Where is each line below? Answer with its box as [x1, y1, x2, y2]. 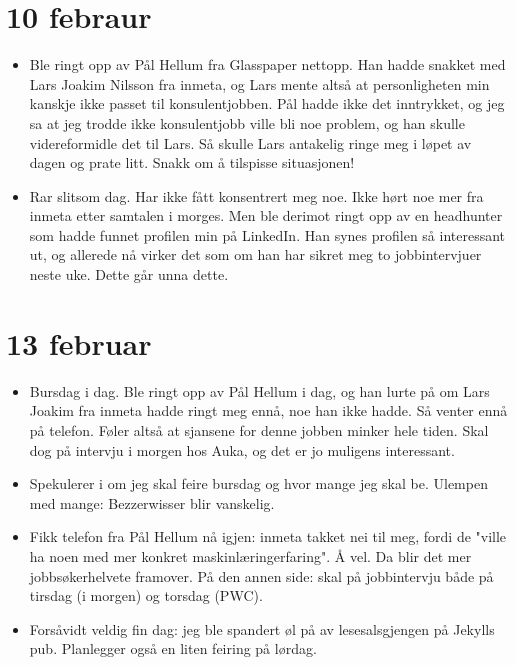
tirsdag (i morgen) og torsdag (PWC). [29, 585, 263, 606]
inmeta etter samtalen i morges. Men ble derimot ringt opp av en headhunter [29, 205, 503, 226]
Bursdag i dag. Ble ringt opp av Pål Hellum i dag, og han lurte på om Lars [29, 380, 490, 401]
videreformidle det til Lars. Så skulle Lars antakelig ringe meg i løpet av [29, 132, 472, 153]
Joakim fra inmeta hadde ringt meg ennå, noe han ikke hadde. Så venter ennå [29, 400, 508, 421]
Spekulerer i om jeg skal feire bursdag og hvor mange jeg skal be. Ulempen [29, 473, 488, 494]
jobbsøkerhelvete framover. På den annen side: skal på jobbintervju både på [29, 565, 494, 586]
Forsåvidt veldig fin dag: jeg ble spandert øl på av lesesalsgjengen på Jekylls [29, 618, 495, 639]
